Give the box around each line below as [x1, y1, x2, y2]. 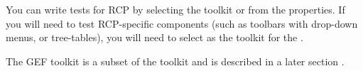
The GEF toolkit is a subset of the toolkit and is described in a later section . [6, 53, 345, 68]
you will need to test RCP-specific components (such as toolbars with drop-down [6, 16, 358, 31]
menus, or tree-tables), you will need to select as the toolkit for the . [6, 30, 303, 45]
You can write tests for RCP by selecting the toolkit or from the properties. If [6, 2, 345, 16]
